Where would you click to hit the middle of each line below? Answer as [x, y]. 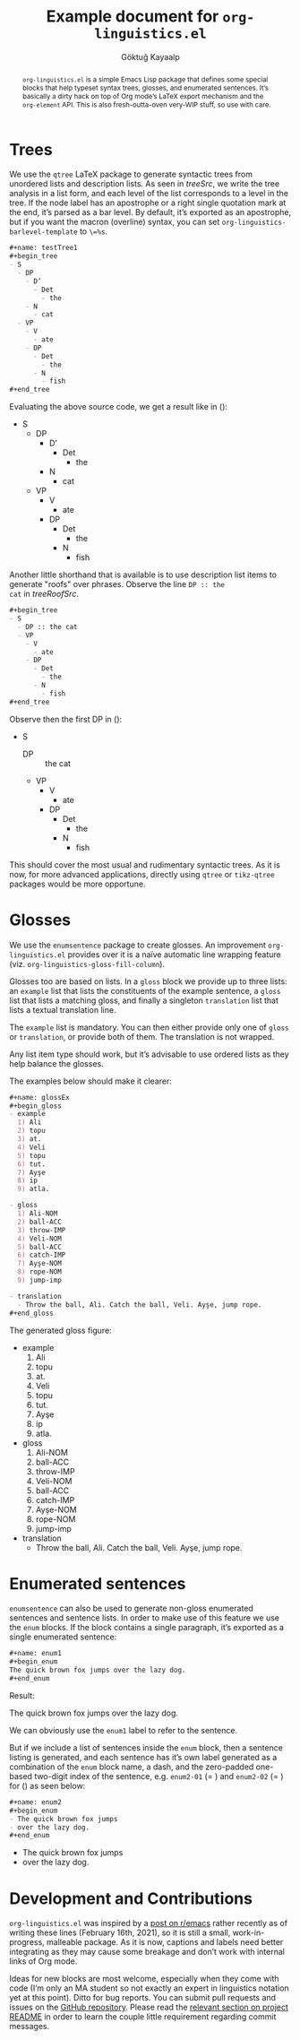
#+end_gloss [31, 1313]
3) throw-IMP [42, 1230]
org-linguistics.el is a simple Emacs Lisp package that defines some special [145, 79]
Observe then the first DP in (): [66, 719]
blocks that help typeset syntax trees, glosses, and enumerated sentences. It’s [145, 87]
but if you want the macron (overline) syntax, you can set [115, 222]
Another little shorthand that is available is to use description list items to [143, 575]
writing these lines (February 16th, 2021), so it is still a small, [120, 1932]
